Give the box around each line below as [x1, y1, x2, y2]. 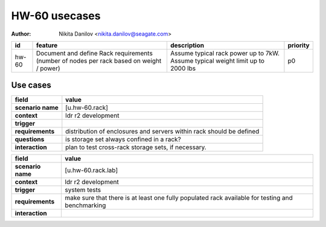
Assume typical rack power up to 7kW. [170, 49, 280, 57]
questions [14, 135, 45, 144]
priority [287, 41, 310, 50]
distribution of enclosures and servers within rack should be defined [65, 127, 260, 136]
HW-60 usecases [11, 9, 101, 22]
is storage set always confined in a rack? [65, 135, 181, 144]
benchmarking [65, 201, 106, 209]
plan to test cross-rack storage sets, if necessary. [65, 143, 206, 152]
